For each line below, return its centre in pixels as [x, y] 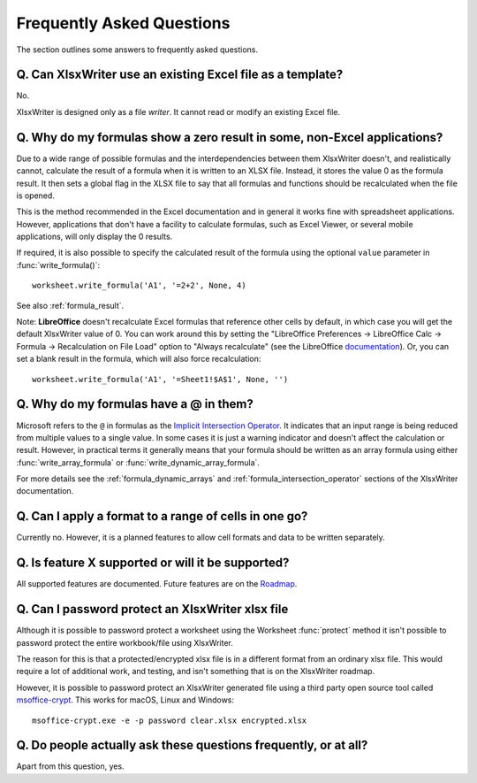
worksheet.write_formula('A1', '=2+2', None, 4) [139, 286]
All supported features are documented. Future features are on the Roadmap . [157, 584]
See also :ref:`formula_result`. [70, 305]
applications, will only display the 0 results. [95, 237]
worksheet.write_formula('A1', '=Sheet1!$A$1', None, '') [160, 379]
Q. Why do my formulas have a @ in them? [135, 404]
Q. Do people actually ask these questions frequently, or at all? [192, 745]
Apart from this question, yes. [70, 766]
